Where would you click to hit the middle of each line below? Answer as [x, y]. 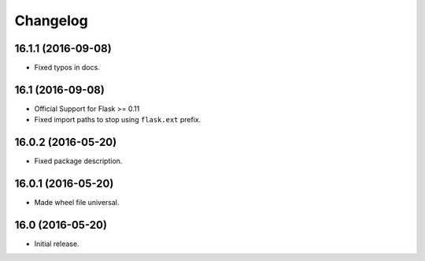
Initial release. [57, 244]
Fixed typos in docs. [67, 68]
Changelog [51, 21]
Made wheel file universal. [77, 203]
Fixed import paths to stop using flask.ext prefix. [118, 120]
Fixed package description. [78, 161]
